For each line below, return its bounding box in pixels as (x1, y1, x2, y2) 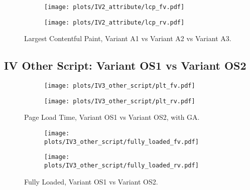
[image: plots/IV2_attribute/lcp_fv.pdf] (44, 4, 185, 11)
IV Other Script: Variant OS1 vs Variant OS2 (4, 58, 246, 73)
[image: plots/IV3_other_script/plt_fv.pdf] (44, 82, 195, 90)
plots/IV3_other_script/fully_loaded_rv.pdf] (44, 161, 199, 169)
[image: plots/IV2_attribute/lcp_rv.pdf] (44, 19, 185, 26)
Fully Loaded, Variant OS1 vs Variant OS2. (24, 176, 158, 186)
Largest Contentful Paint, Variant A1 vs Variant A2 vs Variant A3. (24, 33, 231, 44)
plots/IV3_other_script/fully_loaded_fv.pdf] (44, 138, 199, 145)
